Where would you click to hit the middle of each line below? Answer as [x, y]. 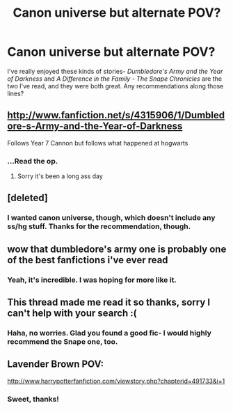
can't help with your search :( [72, 314]
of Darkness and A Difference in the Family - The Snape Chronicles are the [115, 79]
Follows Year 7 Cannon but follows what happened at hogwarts [98, 143]
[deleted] [28, 198]
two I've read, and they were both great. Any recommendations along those [115, 86]
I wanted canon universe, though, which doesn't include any [111, 218]
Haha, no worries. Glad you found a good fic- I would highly [110, 333]
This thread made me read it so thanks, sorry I [109, 302]
